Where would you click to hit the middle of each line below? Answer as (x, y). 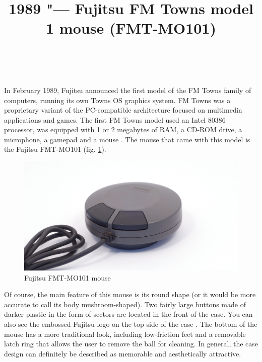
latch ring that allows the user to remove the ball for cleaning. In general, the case (131, 344)
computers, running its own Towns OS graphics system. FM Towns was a (117, 100)
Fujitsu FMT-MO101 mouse (68, 277)
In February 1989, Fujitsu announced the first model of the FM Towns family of (128, 90)
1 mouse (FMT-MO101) (131, 28)
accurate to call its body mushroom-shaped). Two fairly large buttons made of (125, 304)
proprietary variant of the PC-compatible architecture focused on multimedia (123, 110)
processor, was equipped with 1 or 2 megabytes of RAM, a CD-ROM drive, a (123, 129)
